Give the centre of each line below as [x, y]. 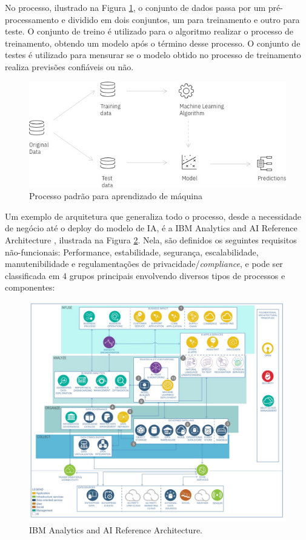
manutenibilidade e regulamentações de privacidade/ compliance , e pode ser [144, 264]
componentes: [30, 287]
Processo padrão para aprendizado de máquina [116, 196]
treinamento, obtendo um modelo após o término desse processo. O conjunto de [153, 43]
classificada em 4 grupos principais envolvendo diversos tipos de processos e [145, 275]
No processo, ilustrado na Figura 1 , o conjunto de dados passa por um [135, 7]
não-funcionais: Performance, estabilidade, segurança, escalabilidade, [132, 252]
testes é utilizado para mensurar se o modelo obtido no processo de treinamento [153, 55]
